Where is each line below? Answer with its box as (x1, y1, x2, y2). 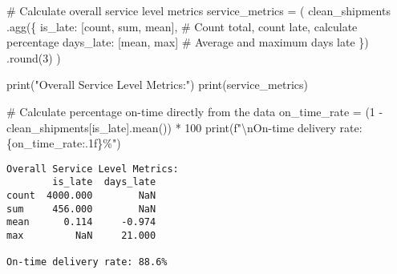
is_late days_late (52, 176, 156, 188)
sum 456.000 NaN (6, 203, 156, 215)
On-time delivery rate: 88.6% (6, 256, 168, 268)
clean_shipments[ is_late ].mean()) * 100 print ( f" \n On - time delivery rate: (6, 119, 363, 135)
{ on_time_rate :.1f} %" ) (6, 135, 121, 151)
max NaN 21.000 (6, 230, 156, 242)
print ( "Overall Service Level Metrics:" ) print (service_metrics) (6, 76, 308, 93)
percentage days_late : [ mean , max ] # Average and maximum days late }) (6, 34, 369, 50)
